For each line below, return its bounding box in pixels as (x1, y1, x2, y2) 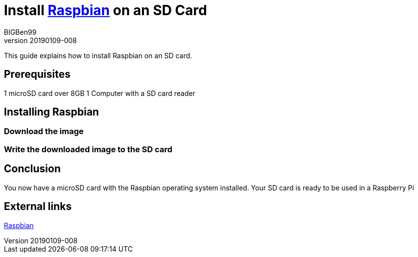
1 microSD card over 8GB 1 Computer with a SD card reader (4, 89, 195, 97)
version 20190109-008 (4, 36, 77, 45)
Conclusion (4, 163, 61, 175)
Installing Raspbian (4, 106, 99, 118)
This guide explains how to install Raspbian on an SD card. (4, 51, 192, 60)
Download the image (4, 126, 84, 137)
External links (4, 200, 72, 213)
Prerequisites (4, 68, 70, 81)
